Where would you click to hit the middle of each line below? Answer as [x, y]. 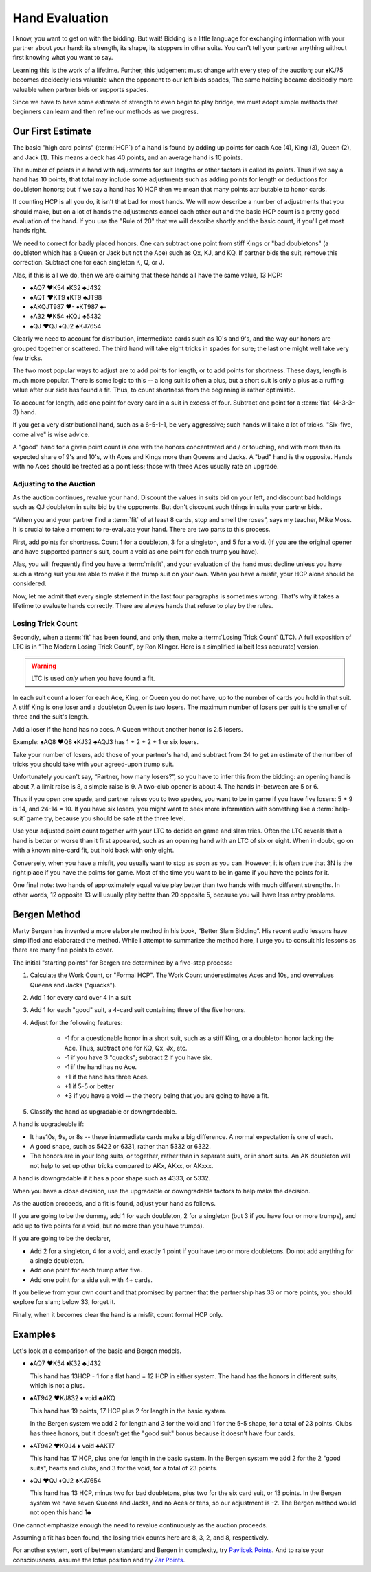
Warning [44, 666]
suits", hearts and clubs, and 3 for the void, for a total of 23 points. [124, 1468]
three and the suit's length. [51, 717]
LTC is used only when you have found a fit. [93, 678]
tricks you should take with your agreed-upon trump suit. [93, 764]
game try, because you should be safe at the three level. [106, 818]
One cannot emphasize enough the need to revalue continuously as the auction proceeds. [140, 1525]
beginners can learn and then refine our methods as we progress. [106, 112]
